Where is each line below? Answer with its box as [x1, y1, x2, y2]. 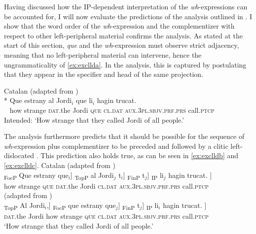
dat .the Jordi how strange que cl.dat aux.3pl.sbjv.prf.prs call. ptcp [4, 210, 209, 221]
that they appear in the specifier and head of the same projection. [4, 69, 203, 79]
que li [76, 95, 93, 105]
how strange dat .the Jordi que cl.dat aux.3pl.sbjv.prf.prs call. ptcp [9, 104, 215, 115]
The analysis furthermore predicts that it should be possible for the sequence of [4, 131, 245, 141]
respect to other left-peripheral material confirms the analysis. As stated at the [4, 30, 243, 40]
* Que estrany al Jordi [4, 95, 72, 105]
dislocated [4, 150, 35, 161]
